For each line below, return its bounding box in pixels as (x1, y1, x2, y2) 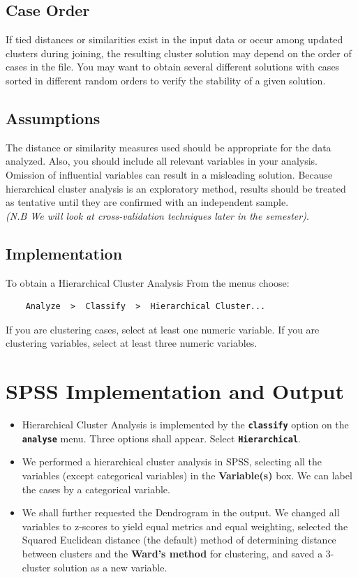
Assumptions (6, 107, 100, 128)
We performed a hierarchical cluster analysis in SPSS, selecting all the (22, 454, 322, 469)
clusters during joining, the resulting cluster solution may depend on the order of (6, 45, 352, 60)
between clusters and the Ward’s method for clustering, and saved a (22, 546, 323, 560)
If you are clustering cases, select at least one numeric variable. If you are (6, 322, 320, 336)
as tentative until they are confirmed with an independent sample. (6, 195, 289, 209)
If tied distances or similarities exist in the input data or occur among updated (6, 32, 343, 47)
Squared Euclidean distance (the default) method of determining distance (22, 532, 336, 547)
